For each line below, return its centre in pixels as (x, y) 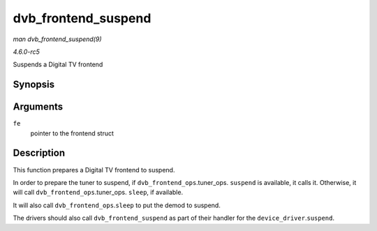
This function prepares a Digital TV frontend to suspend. (94, 170)
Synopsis (34, 85)
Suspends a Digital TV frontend (58, 65)
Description (39, 153)
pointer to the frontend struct (72, 133)
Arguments (38, 107)
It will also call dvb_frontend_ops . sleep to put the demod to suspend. (117, 205)
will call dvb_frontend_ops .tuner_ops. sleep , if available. (98, 193)
